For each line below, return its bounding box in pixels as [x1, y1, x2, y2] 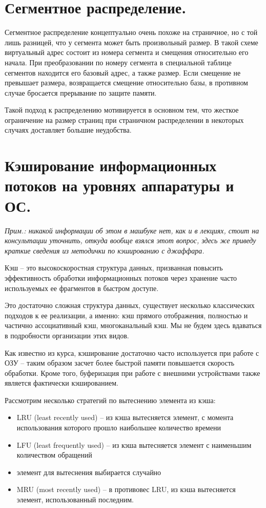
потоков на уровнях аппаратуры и [5, 175, 234, 196]
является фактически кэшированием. [5, 377, 118, 388]
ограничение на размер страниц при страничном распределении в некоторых [5, 114, 244, 125]
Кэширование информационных [5, 155, 217, 176]
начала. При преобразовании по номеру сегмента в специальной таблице [5, 57, 232, 67]
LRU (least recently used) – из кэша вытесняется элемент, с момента [16, 412, 234, 423]
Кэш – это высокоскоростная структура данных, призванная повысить [5, 262, 223, 273]
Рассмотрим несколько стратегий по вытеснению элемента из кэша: [5, 394, 216, 405]
